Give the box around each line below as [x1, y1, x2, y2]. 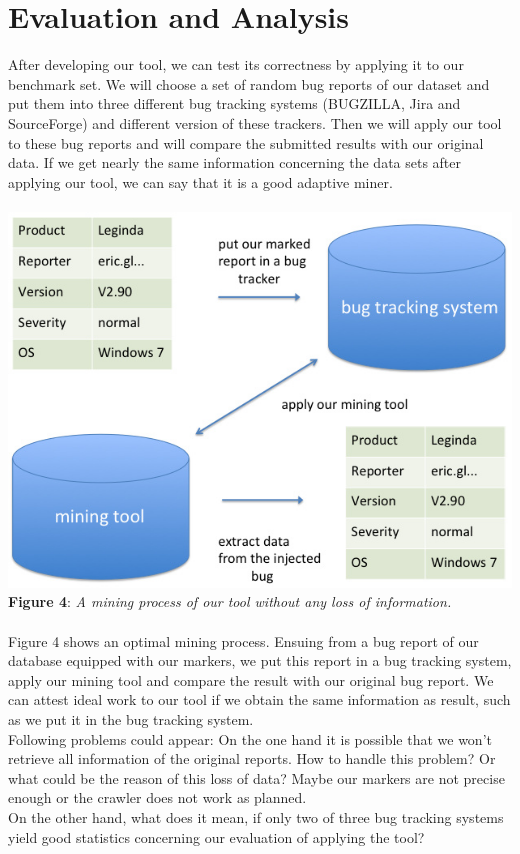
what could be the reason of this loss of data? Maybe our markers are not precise [8, 767, 505, 788]
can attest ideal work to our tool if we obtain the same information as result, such [8, 689, 511, 710]
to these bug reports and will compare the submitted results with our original [8, 132, 484, 153]
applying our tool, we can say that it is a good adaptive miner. [8, 171, 393, 192]
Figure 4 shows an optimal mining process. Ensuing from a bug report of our [8, 630, 479, 651]
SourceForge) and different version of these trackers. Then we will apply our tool [8, 112, 502, 133]
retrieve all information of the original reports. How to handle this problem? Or [8, 748, 496, 769]
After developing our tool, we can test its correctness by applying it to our [8, 54, 464, 75]
